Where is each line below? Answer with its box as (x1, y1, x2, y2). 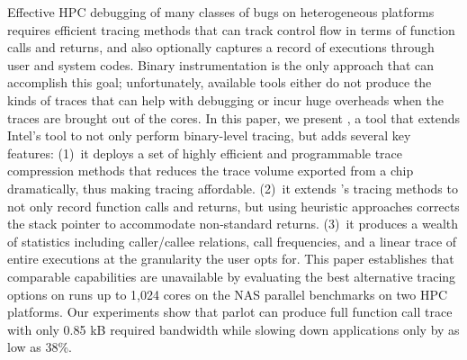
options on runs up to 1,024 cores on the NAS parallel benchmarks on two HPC (7, 284, 448, 303)
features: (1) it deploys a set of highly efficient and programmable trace (7, 143, 403, 162)
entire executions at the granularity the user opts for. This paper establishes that (7, 249, 454, 268)
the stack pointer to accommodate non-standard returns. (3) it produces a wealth (7, 214, 459, 233)
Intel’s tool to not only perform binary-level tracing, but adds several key (7, 126, 411, 145)
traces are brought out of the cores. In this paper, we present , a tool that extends (7, 108, 461, 127)
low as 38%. (7, 337, 73, 356)
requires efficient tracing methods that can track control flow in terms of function (7, 20, 455, 39)
